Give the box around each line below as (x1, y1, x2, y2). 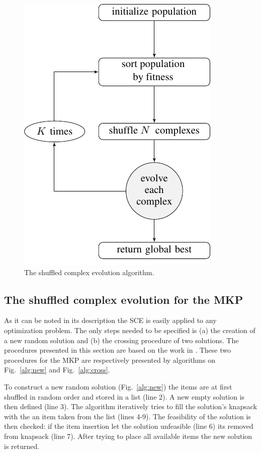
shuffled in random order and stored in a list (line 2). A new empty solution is (4, 391, 245, 402)
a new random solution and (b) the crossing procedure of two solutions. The (4, 335, 239, 345)
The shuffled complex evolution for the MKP (4, 291, 243, 307)
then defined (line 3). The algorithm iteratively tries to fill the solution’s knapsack (4, 401, 257, 412)
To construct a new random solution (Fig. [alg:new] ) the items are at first (4, 381, 232, 392)
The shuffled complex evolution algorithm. (24, 267, 154, 277)
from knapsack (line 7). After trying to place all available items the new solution (4, 430, 252, 441)
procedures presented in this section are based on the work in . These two (4, 345, 231, 355)
